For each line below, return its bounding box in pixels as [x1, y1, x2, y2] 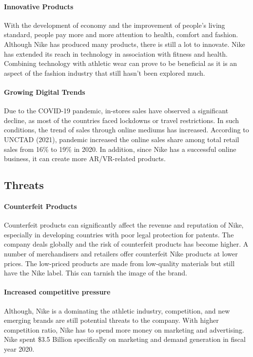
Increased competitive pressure [4, 287, 111, 297]
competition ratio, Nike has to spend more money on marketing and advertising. [4, 324, 244, 335]
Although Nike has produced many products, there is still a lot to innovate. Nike [4, 39, 245, 49]
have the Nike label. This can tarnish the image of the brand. [4, 268, 187, 278]
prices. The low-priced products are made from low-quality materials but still [4, 258, 235, 268]
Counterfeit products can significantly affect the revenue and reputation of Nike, [4, 220, 244, 230]
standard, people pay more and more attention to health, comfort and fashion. [4, 29, 238, 40]
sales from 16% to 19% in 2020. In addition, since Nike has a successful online [4, 144, 236, 154]
